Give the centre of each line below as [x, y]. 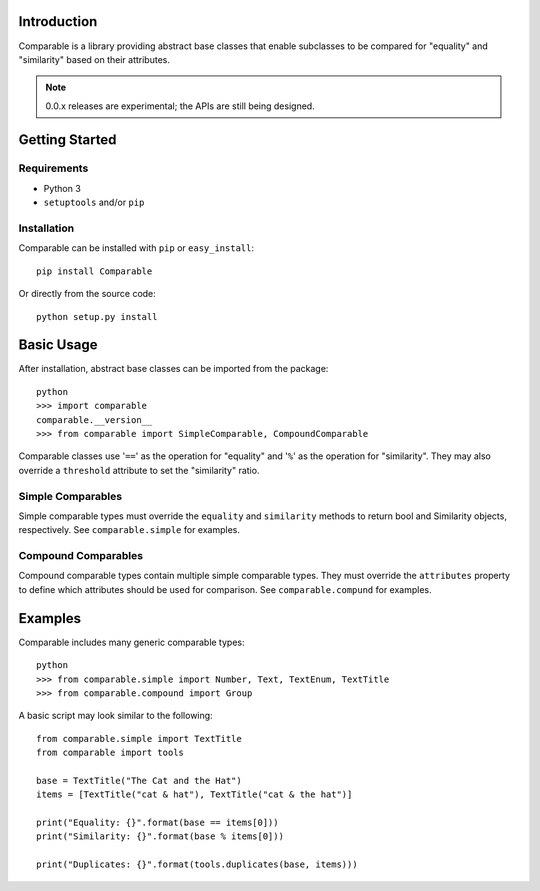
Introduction [58, 21]
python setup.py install [97, 316]
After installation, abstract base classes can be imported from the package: [173, 369]
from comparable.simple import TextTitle [139, 738]
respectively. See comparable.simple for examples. [129, 530]
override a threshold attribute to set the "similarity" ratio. [139, 470]
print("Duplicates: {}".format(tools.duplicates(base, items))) [197, 864]
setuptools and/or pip [94, 202]
